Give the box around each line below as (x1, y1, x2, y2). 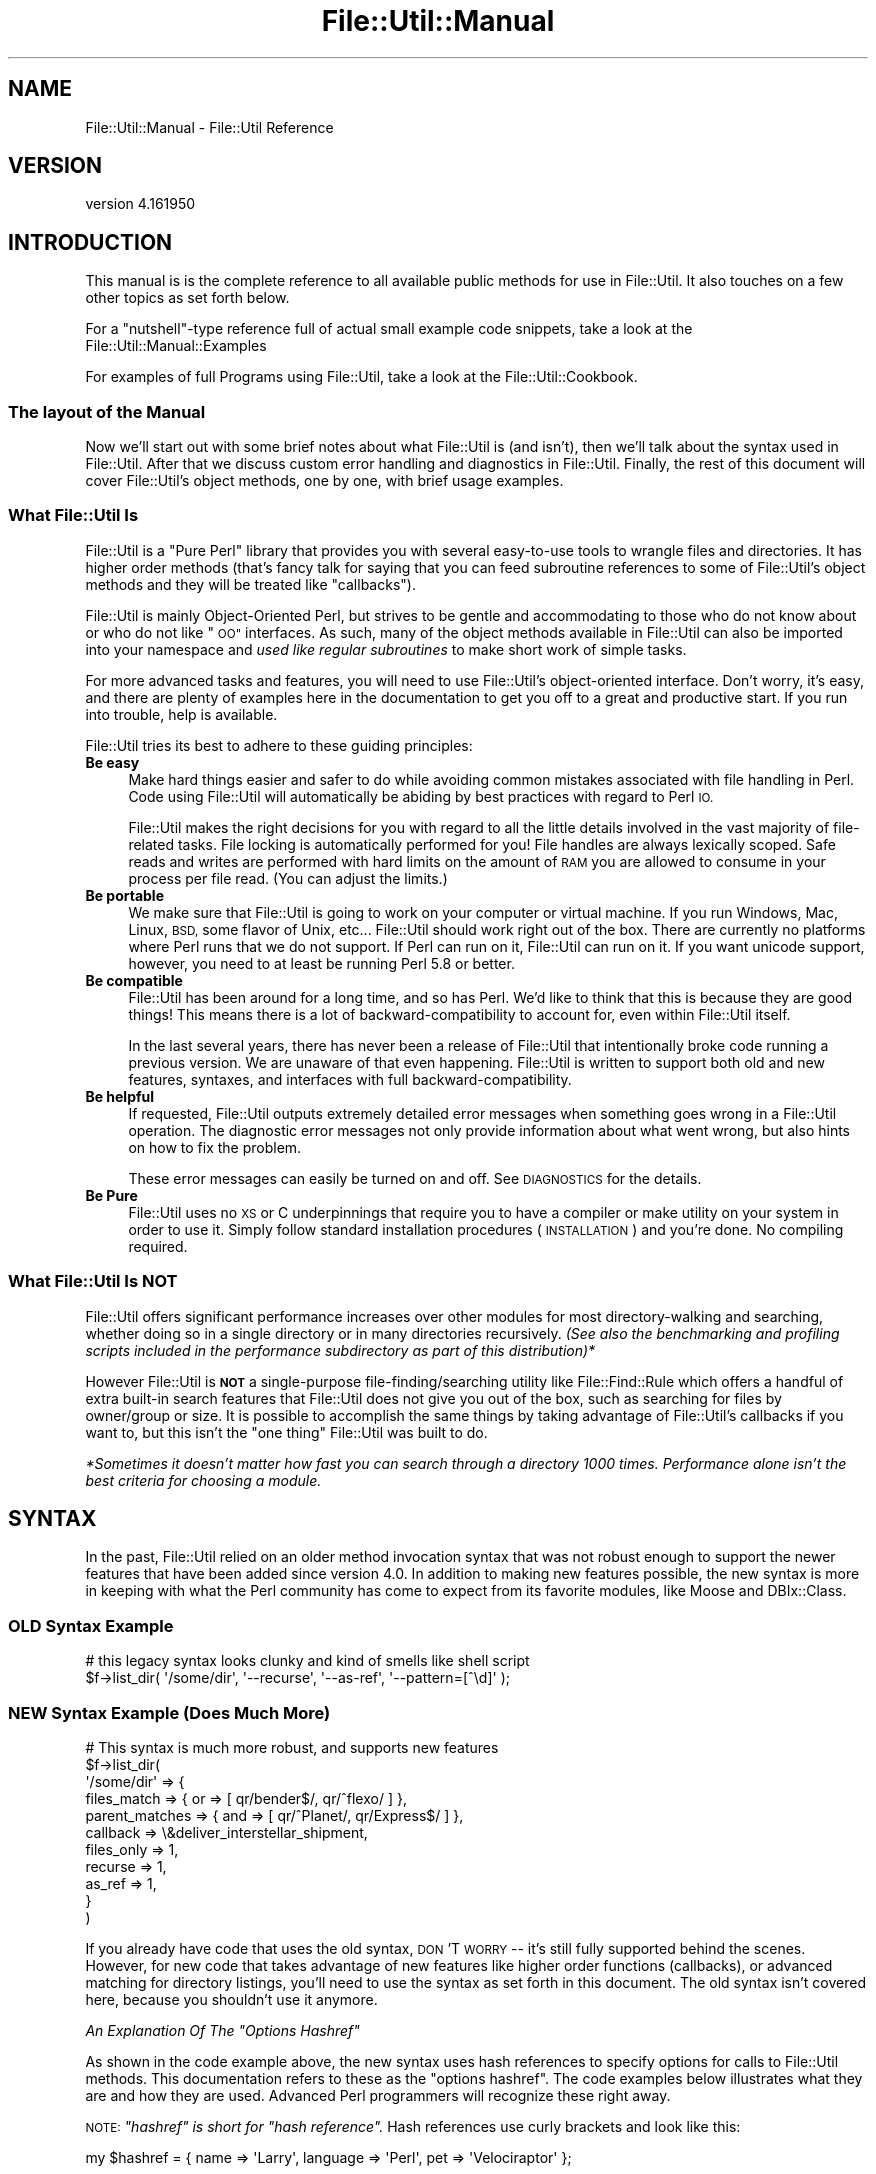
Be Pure (85, 1186, 138, 1204)
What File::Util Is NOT (8, 1271, 178, 1292)
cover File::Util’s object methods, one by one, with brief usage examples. (85, 472, 564, 490)
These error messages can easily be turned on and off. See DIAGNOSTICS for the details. (128, 1169, 702, 1187)
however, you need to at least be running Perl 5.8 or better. (128, 954, 515, 972)
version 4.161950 (85, 195, 196, 213)
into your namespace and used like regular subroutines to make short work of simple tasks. (85, 640, 687, 658)
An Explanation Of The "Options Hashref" (85, 2021, 360, 2039)
